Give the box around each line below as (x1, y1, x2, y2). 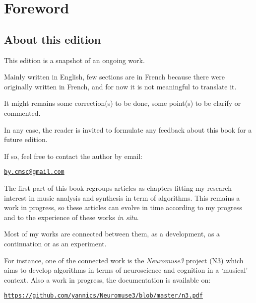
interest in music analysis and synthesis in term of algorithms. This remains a (4, 192, 240, 203)
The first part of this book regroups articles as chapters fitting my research (4, 182, 232, 193)
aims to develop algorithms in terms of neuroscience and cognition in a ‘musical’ (4, 265, 248, 275)
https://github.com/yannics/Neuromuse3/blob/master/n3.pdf (4, 292, 203, 300)
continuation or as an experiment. (4, 238, 107, 248)
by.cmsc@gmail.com (4, 168, 64, 176)
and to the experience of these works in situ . (4, 212, 139, 222)
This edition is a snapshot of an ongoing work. (4, 55, 145, 65)
